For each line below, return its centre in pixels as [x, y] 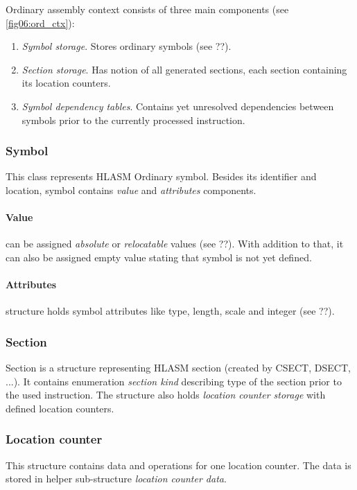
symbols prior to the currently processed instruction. [133, 120]
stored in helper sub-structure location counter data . [116, 479]
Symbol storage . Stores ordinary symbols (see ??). [127, 46]
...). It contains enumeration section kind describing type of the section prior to [174, 381]
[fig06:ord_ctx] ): [40, 23]
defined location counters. [60, 408]
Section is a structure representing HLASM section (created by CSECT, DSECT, [178, 368]
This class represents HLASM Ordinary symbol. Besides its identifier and [161, 176]
